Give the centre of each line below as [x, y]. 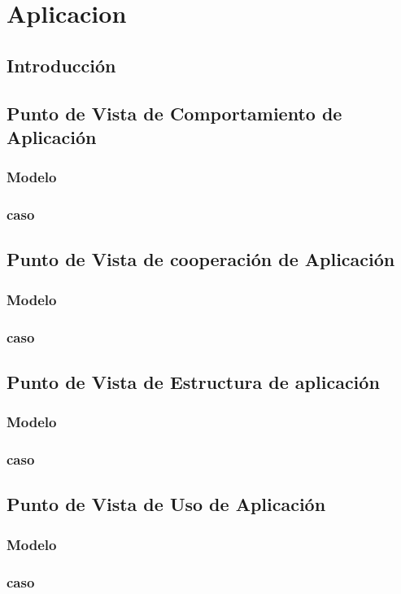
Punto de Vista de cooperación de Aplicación [201, 259]
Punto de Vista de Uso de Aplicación [166, 504]
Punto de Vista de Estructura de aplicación [193, 381]
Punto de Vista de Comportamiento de [174, 113]
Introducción [61, 65]
